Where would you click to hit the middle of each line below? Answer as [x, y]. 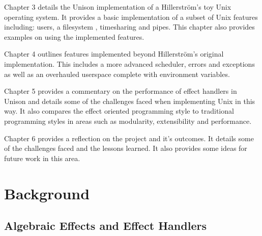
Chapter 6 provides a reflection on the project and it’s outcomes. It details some [129, 138]
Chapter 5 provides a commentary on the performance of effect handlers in [121, 91]
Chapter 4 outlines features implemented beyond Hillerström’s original [114, 54]
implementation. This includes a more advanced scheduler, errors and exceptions [129, 63]
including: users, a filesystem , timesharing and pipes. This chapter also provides [129, 27]
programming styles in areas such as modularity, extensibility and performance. [128, 121]
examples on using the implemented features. [74, 36]
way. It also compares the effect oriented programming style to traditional [119, 111]
